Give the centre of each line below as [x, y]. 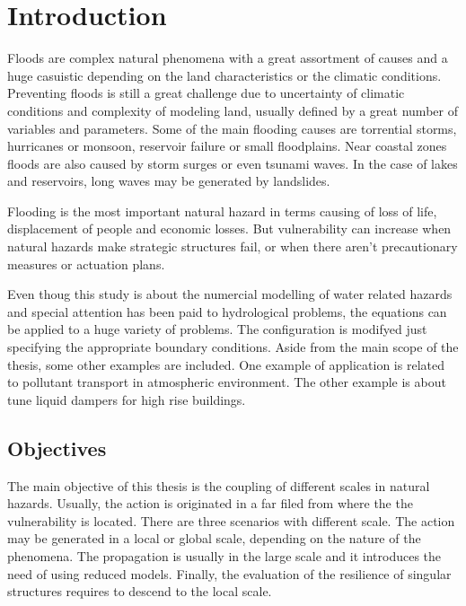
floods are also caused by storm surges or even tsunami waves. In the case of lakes [233, 163]
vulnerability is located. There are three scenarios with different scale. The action [231, 520]
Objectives [57, 448]
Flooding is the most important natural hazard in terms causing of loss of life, [222, 211]
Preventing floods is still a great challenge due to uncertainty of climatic [206, 93]
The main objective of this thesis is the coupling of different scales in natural [219, 485]
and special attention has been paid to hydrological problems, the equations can [227, 311]
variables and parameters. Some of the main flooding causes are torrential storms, [232, 128]
